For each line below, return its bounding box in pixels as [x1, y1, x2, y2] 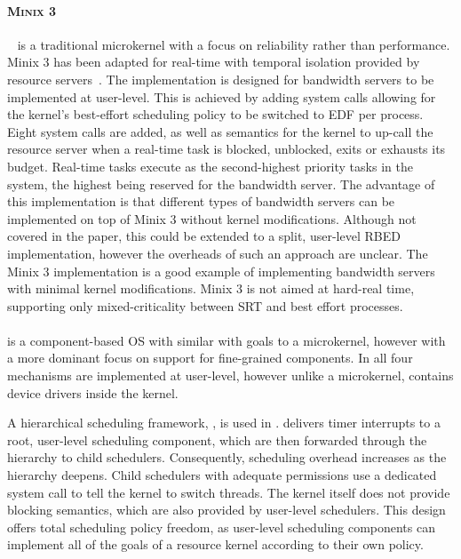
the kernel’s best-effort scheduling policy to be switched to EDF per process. [7, 105, 424, 124]
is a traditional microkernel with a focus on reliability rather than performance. [17, 35, 450, 53]
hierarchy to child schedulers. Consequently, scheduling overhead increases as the [7, 448, 447, 467]
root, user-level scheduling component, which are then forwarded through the [7, 430, 427, 449]
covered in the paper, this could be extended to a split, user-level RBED [7, 227, 401, 245]
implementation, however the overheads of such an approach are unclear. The [7, 244, 428, 262]
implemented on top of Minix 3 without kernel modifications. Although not [7, 209, 417, 228]
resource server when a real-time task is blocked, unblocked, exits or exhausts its [7, 140, 446, 158]
